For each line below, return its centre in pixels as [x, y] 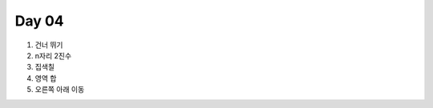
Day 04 [39, 21]
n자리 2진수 [53, 55]
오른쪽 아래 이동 [60, 90]
